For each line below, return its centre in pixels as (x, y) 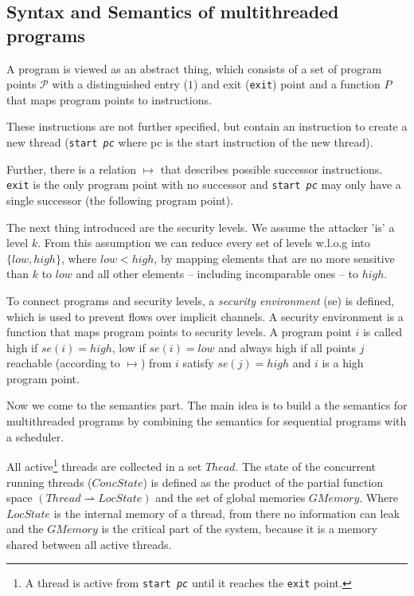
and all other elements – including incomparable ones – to (217, 274)
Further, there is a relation (72, 169)
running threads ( (49, 482)
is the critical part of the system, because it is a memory (239, 529)
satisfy (198, 363)
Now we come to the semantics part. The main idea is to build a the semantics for (207, 405)
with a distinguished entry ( (120, 84)
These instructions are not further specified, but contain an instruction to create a (207, 126)
